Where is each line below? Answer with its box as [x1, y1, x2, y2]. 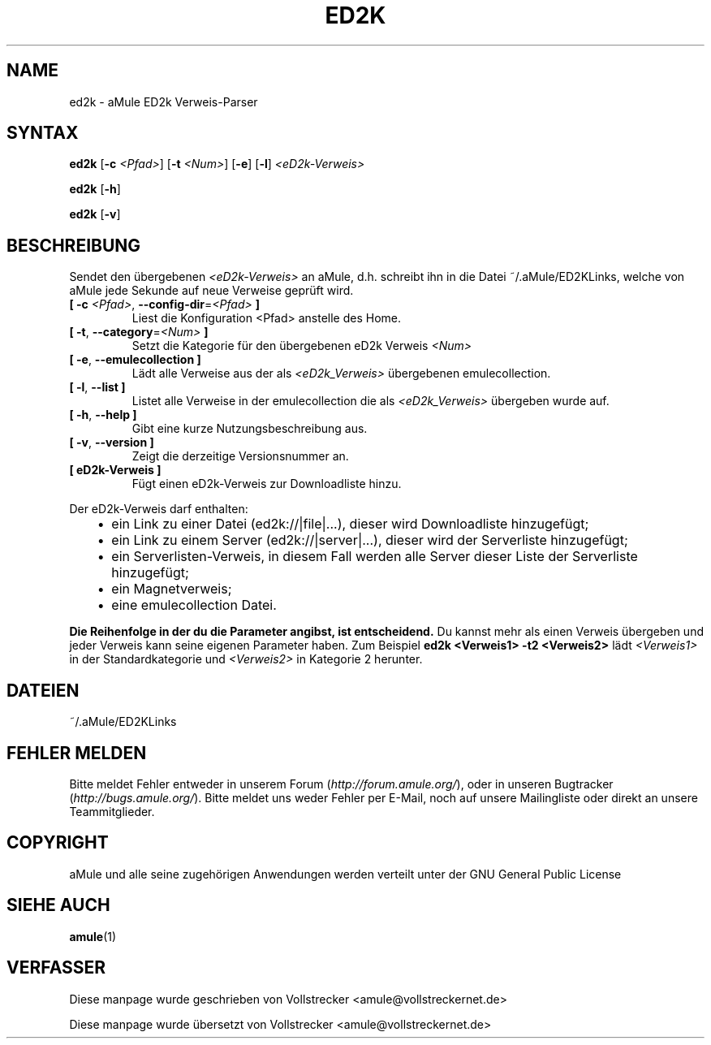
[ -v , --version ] [69, 435, 154, 450]
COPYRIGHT [6, 832, 109, 853]
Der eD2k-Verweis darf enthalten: [69, 502, 248, 516]
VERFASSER [6, 957, 106, 978]
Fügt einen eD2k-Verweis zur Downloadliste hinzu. [131, 477, 402, 491]
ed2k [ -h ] [69, 182, 121, 196]
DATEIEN [6, 680, 80, 701]
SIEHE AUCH [6, 895, 110, 916]
